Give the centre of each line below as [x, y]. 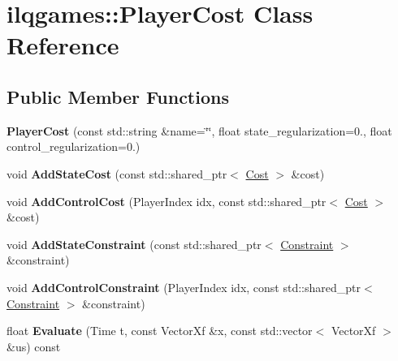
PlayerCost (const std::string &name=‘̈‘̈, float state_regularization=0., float [199, 130]
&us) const [34, 346]
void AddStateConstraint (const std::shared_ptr [134, 244]
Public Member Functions [118, 96]
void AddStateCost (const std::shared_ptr [117, 173]
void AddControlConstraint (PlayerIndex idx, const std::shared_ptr [184, 287]
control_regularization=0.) [74, 146]
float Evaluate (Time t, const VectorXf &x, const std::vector [160, 331]
